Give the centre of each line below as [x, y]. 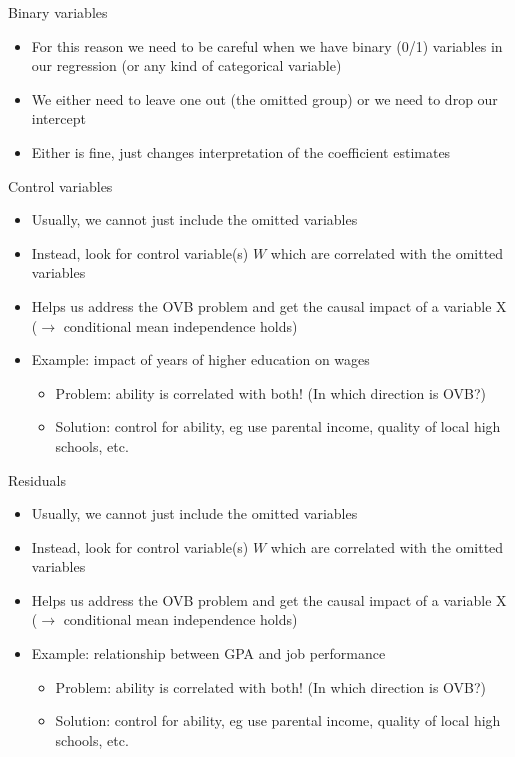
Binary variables [58, 12]
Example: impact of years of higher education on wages [200, 359]
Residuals [37, 479]
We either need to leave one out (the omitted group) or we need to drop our [264, 98]
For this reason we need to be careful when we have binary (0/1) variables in [267, 45]
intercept [58, 118]
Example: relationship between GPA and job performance [208, 653]
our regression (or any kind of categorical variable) [186, 65]
